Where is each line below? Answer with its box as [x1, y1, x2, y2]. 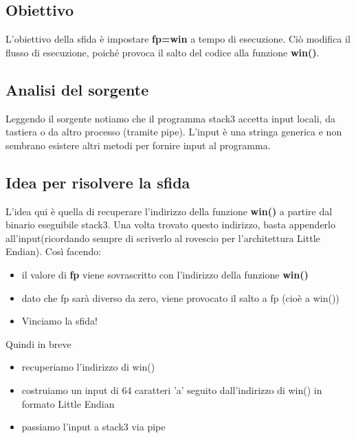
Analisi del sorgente [5, 78, 149, 100]
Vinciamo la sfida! [21, 314, 98, 328]
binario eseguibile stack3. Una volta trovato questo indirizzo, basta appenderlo [5, 217, 335, 232]
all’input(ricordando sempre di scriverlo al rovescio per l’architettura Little [5, 230, 320, 245]
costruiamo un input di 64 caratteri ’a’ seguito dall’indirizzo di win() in [21, 382, 322, 397]
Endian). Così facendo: [5, 244, 102, 259]
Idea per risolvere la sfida [5, 171, 190, 193]
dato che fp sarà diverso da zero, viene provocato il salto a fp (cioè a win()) [21, 290, 340, 305]
